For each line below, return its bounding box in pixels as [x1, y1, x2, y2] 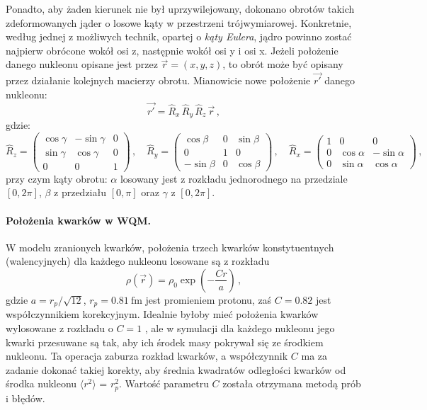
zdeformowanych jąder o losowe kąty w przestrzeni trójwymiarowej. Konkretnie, [6, 15, 352, 30]
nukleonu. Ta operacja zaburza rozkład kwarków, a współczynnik [6, 348, 288, 363]
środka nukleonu [6, 376, 77, 391]
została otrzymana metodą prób [222, 376, 361, 391]
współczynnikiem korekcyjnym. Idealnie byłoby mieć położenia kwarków [6, 307, 319, 321]
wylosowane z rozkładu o [6, 321, 113, 336]
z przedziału [54, 185, 106, 200]
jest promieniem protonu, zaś [145, 292, 272, 307]
